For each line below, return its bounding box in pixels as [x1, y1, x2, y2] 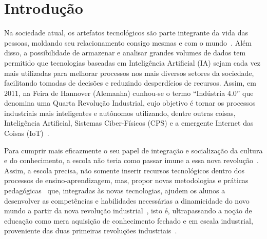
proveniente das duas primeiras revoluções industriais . [4, 225, 177, 236]
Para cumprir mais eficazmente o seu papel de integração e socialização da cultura [4, 145, 263, 155]
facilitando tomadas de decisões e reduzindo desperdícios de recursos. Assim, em [4, 77, 256, 88]
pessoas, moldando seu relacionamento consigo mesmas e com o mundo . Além [4, 37, 252, 48]
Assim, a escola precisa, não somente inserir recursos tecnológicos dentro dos [4, 165, 244, 175]
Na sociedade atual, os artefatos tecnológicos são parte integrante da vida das [4, 27, 248, 38]
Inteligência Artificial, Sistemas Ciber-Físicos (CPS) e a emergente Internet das [4, 117, 254, 128]
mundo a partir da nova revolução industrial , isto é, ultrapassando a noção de [4, 205, 252, 216]
